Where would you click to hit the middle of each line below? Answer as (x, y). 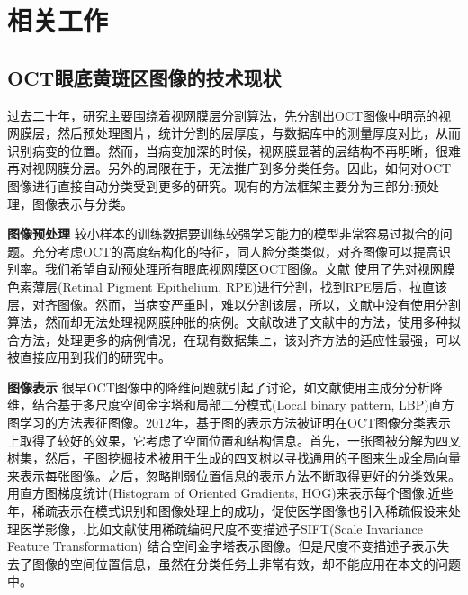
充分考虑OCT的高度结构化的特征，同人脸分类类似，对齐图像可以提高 (235, 251)
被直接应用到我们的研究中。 (89, 357)
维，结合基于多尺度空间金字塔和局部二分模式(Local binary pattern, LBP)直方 (231, 405)
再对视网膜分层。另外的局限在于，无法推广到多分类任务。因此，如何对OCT (229, 168)
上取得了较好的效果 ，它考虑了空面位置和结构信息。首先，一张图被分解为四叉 (234, 440)
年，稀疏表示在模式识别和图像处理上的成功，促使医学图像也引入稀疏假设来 (228, 511)
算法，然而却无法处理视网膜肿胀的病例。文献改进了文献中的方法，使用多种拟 (234, 322)
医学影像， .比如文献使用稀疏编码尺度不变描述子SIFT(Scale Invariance (221, 528)
